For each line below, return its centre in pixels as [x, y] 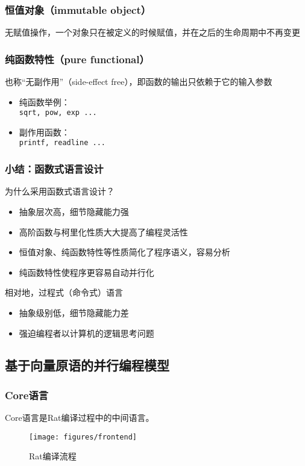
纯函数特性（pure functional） [77, 59]
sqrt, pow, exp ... [58, 113]
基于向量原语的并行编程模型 [87, 365]
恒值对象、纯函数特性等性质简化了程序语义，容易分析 [124, 252]
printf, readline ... [62, 143]
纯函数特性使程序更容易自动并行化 [86, 272]
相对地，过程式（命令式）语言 [64, 292]
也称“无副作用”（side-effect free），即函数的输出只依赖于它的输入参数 [139, 82]
